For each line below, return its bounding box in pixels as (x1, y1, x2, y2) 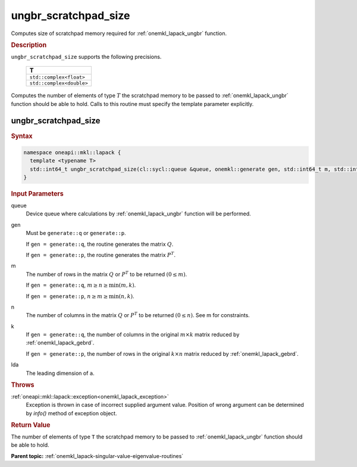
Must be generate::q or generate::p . (26, 230, 126, 237)
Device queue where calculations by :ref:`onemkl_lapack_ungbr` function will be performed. (26, 210, 251, 217)
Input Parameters (11, 190, 64, 198)
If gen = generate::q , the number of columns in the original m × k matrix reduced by (26, 331, 240, 339)
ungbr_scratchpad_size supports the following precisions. (11, 53, 162, 60)
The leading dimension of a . (26, 369, 95, 377)
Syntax (11, 131, 33, 140)
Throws (11, 381, 35, 389)
